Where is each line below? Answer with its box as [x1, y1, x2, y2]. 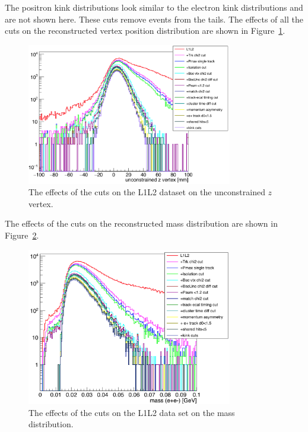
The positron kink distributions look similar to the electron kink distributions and [5, 1, 303, 13]
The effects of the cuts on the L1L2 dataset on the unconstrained [28, 186, 265, 198]
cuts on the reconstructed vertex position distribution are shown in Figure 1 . [5, 24, 285, 37]
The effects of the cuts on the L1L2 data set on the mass [28, 406, 235, 418]
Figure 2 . [5, 229, 39, 241]
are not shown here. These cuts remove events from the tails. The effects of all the [5, 12, 303, 25]
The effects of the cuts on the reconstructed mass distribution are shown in [5, 217, 278, 230]
